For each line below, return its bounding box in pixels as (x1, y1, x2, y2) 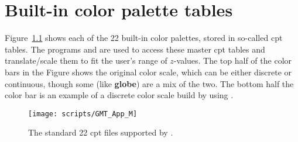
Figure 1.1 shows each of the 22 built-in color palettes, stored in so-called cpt (5, 32, 283, 44)
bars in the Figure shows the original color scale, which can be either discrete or (5, 65, 292, 78)
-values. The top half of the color (173, 54, 292, 67)
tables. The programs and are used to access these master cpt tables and (5, 43, 265, 55)
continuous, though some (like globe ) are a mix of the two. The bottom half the (5, 77, 294, 89)
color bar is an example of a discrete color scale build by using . (5, 89, 234, 101)
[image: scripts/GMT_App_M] (28, 109, 138, 118)
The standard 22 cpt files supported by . (28, 126, 173, 138)
